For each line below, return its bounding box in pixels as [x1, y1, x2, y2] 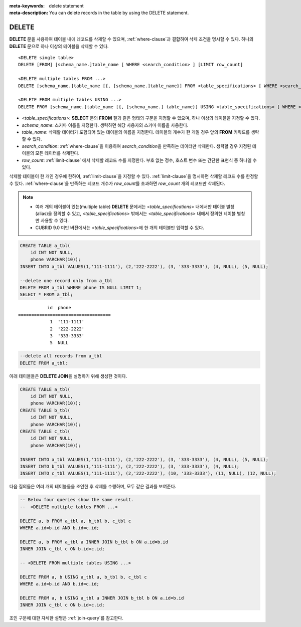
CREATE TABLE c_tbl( [20, 429, 70, 435]
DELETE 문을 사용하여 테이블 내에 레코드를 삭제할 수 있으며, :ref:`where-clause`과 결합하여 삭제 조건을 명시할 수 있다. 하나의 [9, 36, 254, 42]
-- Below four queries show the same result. [20, 497, 134, 503]
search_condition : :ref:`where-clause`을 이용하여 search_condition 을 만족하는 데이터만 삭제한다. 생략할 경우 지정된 [22, 143, 251, 149]
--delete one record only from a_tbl [20, 278, 113, 283]
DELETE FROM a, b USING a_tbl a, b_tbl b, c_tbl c [20, 574, 147, 580]
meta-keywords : [9, 3, 45, 9]
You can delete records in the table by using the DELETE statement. [49, 10, 189, 16]
